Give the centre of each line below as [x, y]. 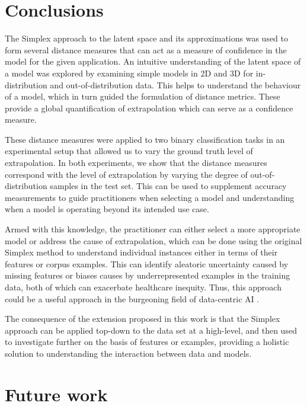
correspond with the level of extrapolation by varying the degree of [126, 174]
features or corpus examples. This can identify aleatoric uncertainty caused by [147, 263]
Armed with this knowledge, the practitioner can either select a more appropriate [153, 229]
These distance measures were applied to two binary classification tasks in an [145, 139]
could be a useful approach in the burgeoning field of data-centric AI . [132, 298]
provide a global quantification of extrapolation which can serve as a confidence [149, 108]
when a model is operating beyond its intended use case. [107, 209]
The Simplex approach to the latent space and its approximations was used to [147, 38]
